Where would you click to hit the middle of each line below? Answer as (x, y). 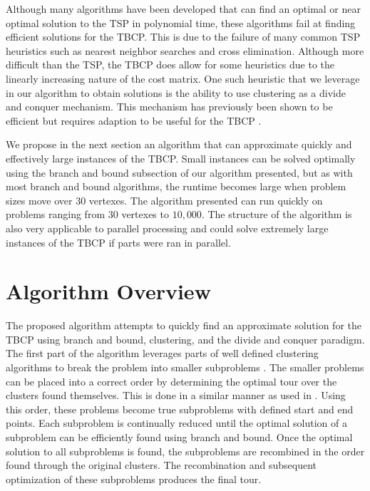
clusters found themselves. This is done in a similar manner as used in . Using (176, 395)
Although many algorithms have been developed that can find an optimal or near (184, 9)
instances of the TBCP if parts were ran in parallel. (118, 242)
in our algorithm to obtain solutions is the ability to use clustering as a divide (176, 92)
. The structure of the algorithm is (277, 214)
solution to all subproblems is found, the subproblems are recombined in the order (185, 451)
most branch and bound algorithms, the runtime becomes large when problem (176, 186)
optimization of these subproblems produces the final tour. (134, 479)
